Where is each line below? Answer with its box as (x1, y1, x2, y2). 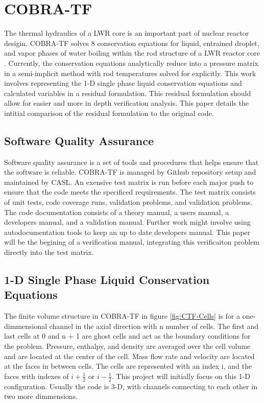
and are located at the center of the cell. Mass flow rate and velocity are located (4, 350, 255, 361)
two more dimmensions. (4, 391, 78, 401)
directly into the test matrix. (4, 247, 94, 257)
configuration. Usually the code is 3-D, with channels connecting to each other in (4, 381, 257, 391)
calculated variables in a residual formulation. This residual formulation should (4, 87, 251, 98)
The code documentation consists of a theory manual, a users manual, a (4, 206, 229, 217)
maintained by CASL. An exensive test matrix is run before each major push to (4, 176, 254, 187)
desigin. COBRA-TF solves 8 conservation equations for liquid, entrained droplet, (4, 37, 259, 48)
